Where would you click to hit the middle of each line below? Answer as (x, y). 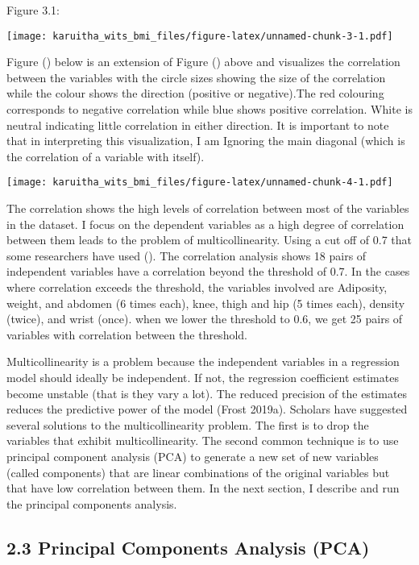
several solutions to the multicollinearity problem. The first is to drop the (188, 424)
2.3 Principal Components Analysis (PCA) (188, 547)
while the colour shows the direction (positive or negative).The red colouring (195, 93)
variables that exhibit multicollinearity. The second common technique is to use (203, 440)
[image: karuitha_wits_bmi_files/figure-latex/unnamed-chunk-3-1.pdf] (200, 36)
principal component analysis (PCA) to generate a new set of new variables (193, 456)
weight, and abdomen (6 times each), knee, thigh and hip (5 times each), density (206, 303)
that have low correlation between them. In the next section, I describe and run (203, 488)
